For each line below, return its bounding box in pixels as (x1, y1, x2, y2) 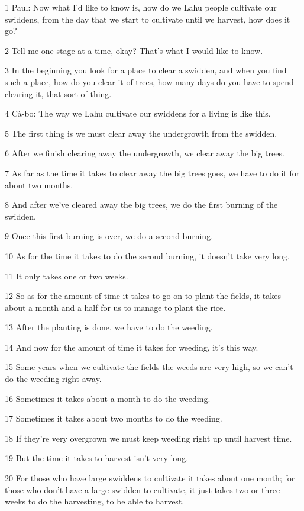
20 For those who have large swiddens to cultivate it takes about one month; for (5, 472, 295, 484)
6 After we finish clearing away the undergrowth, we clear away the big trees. (5, 147, 284, 159)
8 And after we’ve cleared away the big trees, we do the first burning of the (5, 198, 278, 211)
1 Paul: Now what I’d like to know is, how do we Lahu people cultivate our (5, 1, 277, 13)
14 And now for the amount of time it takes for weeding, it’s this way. (5, 340, 258, 353)
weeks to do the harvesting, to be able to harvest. (5, 495, 185, 507)
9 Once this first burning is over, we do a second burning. (5, 230, 214, 242)
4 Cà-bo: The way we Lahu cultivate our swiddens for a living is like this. (5, 107, 271, 120)
